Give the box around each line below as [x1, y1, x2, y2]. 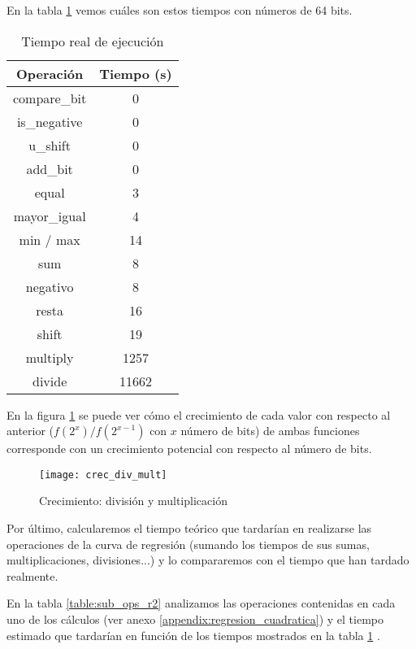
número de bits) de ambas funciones [180, 422, 360, 439]
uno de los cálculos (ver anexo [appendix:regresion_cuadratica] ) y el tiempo [6, 611, 383, 627]
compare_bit [13, 88, 87, 107]
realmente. [6, 567, 58, 584]
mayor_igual [13, 206, 86, 225]
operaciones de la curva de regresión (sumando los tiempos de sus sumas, [6, 535, 370, 552]
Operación [16, 63, 84, 83]
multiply [25, 347, 74, 367]
